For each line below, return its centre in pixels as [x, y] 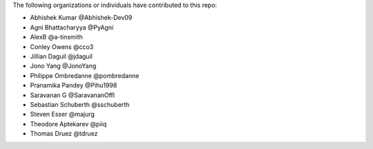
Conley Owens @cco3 [62, 47]
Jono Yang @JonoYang [63, 66]
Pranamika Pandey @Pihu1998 [74, 86]
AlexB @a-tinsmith [56, 37]
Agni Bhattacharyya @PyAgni [72, 27]
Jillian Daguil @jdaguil [61, 56]
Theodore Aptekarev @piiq [68, 123]
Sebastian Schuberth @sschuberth [80, 104]
